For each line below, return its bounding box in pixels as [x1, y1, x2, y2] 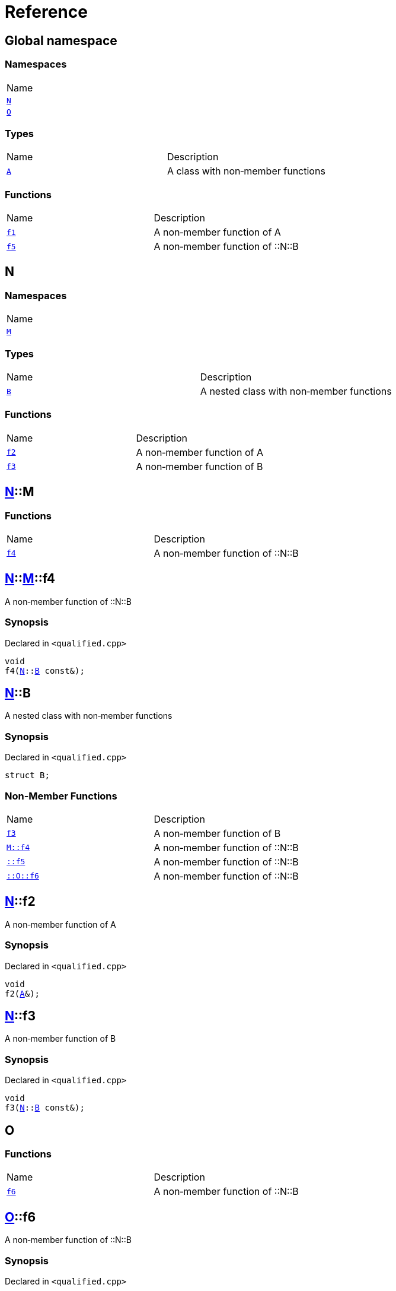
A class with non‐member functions [167, 165, 325, 177]
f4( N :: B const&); [5, 665, 85, 675]
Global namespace [5, 33, 117, 48]
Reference [5, 2, 88, 22]
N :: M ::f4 [5, 571, 55, 586]
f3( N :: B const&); [5, 1103, 85, 1113]
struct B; [5, 770, 50, 781]
